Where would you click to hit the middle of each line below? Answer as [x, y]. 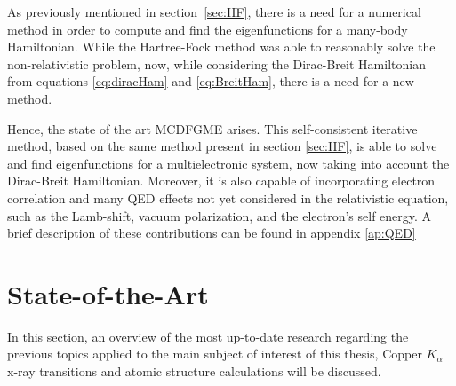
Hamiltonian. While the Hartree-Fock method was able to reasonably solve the [221, 47]
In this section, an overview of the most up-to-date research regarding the [208, 336]
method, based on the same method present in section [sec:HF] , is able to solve [222, 146]
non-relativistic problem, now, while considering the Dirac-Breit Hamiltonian [216, 63]
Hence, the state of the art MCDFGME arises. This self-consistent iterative [212, 128]
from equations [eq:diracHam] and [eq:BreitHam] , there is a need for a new [211, 81]
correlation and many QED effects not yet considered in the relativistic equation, [228, 197]
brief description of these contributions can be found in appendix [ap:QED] [212, 233]
